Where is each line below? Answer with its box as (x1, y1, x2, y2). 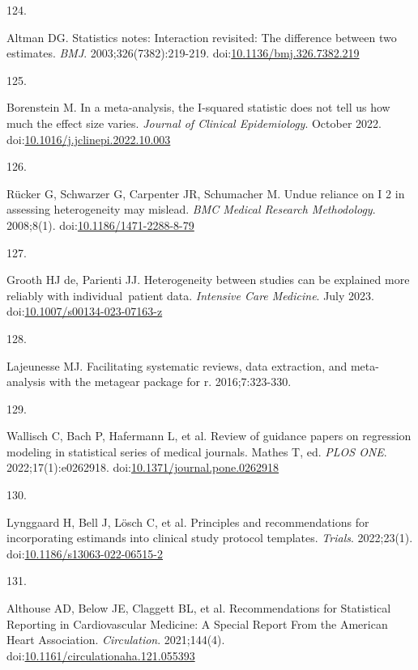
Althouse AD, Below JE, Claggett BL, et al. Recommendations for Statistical (6, 600, 391, 617)
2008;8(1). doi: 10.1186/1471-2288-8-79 (6, 216, 194, 233)
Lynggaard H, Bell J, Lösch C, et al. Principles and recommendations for (6, 513, 369, 530)
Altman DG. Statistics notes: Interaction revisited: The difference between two (6, 28, 397, 45)
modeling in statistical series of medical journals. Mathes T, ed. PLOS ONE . (6, 443, 387, 460)
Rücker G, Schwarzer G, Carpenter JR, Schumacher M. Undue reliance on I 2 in (6, 184, 405, 201)
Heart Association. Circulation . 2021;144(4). (6, 631, 225, 648)
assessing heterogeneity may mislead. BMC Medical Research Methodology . (6, 201, 376, 218)
